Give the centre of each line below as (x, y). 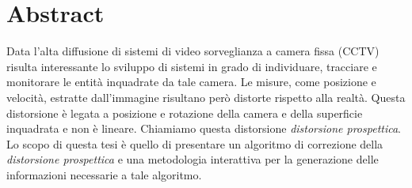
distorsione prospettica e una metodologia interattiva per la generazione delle (193, 159)
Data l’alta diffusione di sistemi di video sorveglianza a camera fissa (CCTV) (193, 51)
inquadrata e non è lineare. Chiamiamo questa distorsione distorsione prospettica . (204, 128)
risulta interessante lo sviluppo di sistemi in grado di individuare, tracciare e (192, 66)
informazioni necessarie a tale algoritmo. (104, 174)
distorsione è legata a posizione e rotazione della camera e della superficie (185, 113)
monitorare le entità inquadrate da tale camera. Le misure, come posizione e (191, 82)
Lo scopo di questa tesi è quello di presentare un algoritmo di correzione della (195, 143)
